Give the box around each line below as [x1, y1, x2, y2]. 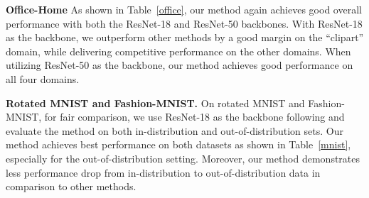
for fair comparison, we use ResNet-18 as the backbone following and [44, 109, 345, 124]
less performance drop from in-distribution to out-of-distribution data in [6, 165, 321, 180]
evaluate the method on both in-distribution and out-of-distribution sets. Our [6, 123, 343, 138]
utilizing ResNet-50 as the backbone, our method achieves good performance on [6, 57, 353, 72]
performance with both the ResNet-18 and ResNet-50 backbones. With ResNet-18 [6, 16, 363, 31]
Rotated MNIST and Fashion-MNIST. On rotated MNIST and [6, 95, 305, 110]
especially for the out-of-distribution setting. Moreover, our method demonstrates [6, 150, 360, 165]
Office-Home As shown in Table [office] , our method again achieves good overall [6, 2, 362, 16]
